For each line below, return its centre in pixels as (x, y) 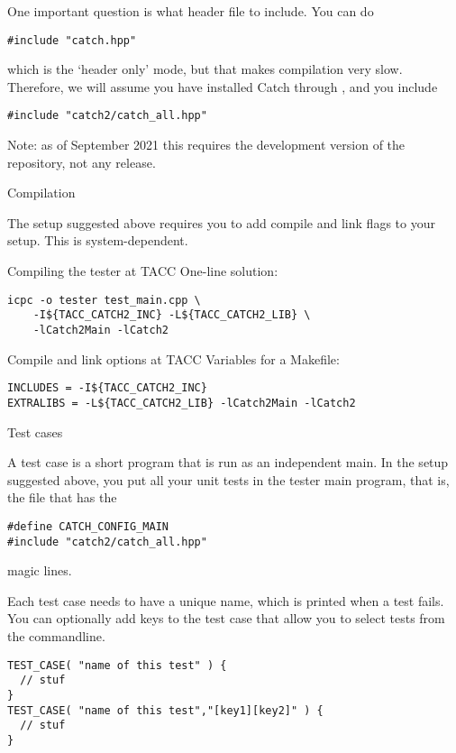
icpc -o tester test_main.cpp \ (104, 300)
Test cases (35, 432)
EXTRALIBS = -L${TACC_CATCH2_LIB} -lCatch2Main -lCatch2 (182, 403)
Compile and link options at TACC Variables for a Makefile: (173, 358)
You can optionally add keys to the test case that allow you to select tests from (226, 618)
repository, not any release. (82, 162)
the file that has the (62, 497)
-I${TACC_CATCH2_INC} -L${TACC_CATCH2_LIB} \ (172, 315)
